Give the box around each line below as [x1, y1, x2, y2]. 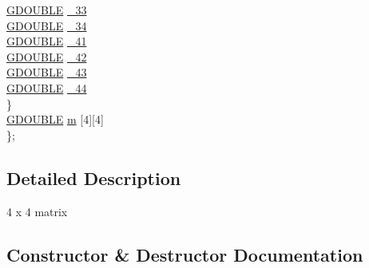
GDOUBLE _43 [6, 64, 87, 81]
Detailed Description [6, 165, 181, 190]
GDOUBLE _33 [6, 2, 87, 18]
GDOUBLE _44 [6, 79, 87, 96]
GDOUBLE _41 [6, 33, 87, 49]
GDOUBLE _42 [6, 48, 87, 65]
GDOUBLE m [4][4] [6, 111, 104, 128]
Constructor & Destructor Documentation [6, 242, 363, 266]
